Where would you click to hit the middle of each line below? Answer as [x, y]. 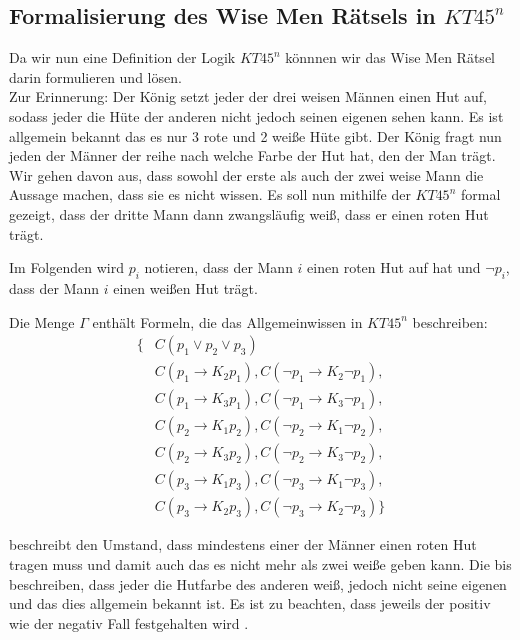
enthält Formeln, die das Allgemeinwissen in [227, 321]
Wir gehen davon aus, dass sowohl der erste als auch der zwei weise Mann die [246, 174]
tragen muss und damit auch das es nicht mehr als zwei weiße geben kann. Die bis [260, 563]
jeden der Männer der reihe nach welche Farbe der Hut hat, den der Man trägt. [252, 155]
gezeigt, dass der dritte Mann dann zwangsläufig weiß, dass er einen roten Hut [249, 213]
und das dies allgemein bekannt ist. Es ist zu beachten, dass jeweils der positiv [250, 603]
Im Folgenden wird [66, 267]
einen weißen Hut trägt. [185, 287]
